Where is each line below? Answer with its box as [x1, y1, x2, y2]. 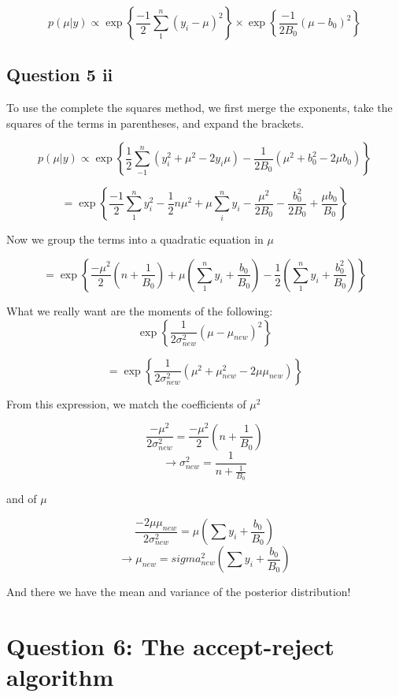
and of [6, 490, 37, 507]
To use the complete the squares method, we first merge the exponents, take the [6, 99, 393, 116]
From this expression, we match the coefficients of [6, 395, 246, 412]
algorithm [6, 661, 114, 693]
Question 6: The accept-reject [6, 629, 334, 662]
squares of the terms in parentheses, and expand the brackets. [6, 114, 305, 131]
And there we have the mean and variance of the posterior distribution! [6, 583, 351, 600]
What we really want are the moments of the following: [6, 302, 273, 319]
